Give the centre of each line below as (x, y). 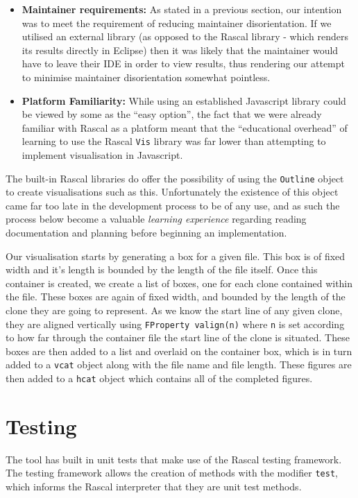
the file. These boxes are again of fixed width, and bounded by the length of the (176, 297)
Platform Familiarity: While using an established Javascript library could (184, 100)
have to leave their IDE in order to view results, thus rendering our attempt (184, 63)
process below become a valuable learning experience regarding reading (156, 219)
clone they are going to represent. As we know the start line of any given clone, (174, 310)
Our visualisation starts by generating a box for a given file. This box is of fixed (176, 256)
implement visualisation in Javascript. (102, 155)
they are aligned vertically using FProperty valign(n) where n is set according (175, 324)
